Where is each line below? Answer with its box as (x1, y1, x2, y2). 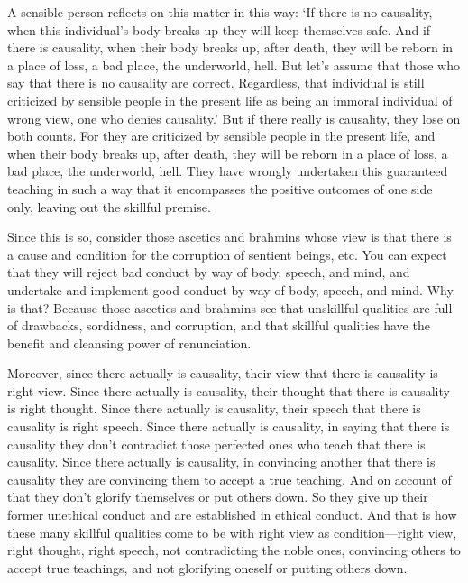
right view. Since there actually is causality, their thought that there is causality (7, 381, 450, 400)
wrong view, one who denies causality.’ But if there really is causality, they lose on (7, 108, 461, 127)
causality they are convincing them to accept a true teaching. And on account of (7, 469, 452, 488)
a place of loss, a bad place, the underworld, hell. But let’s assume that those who (7, 55, 460, 74)
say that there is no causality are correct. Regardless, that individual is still (7, 73, 425, 92)
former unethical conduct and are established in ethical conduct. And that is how (7, 505, 457, 524)
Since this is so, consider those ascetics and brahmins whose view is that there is (7, 227, 452, 246)
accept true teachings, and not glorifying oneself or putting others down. (7, 558, 408, 577)
